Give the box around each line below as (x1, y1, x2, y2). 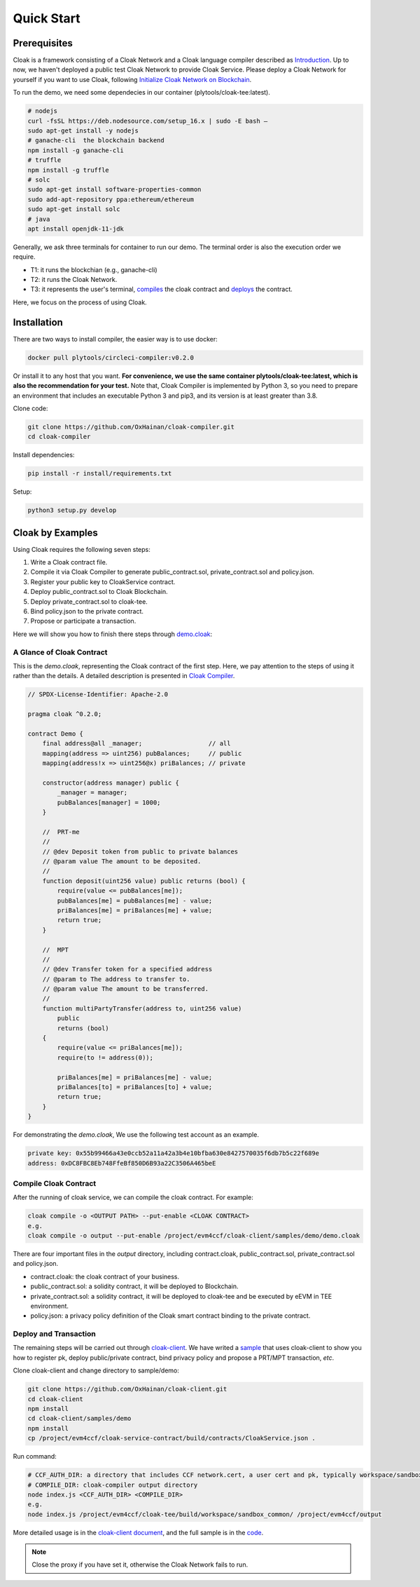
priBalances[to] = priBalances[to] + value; (57, 1083, 213, 1090)
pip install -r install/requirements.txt (27, 470, 172, 478)
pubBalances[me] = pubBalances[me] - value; (57, 896, 213, 905)
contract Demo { (27, 729, 84, 738)
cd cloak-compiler (27, 433, 91, 441)
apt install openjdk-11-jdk (27, 224, 124, 233)
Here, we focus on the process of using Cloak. (13, 298, 147, 306)
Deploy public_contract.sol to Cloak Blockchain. (30, 588, 168, 596)
